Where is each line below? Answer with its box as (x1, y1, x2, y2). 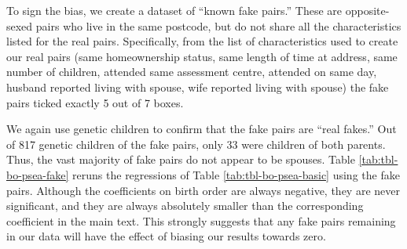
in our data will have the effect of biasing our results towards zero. (6, 228, 326, 244)
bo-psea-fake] (6, 166, 69, 182)
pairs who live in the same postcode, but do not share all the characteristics (35, 17, 401, 34)
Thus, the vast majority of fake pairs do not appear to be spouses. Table (6, 151, 355, 168)
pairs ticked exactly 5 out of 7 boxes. (6, 94, 184, 110)
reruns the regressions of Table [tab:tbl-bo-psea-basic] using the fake (72, 166, 400, 182)
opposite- (345, 2, 390, 18)
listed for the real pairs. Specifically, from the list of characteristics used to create (6, 33, 398, 49)
